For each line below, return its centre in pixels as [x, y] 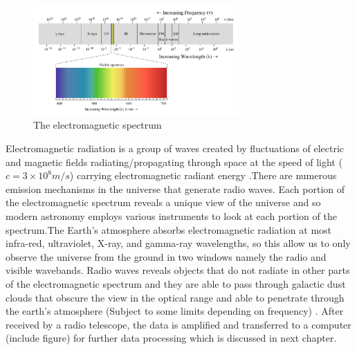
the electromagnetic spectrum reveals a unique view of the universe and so [163, 202]
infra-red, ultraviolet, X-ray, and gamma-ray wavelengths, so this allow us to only [178, 243]
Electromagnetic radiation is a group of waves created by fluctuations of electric [175, 148]
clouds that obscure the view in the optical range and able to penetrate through [175, 297]
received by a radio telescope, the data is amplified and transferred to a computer [178, 324]
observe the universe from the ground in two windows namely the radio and [166, 256]
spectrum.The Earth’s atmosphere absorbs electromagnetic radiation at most [169, 229]
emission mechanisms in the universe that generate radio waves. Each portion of [175, 188]
